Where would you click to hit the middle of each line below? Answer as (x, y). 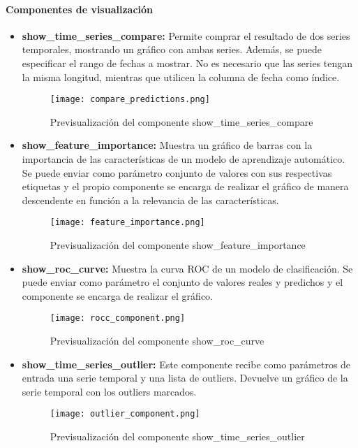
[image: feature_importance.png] (127, 223)
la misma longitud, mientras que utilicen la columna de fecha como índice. (181, 77)
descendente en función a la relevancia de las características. (150, 200)
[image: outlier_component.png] (125, 414)
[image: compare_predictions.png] (130, 100)
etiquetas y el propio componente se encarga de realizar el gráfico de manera (185, 186)
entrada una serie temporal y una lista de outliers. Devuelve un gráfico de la (185, 378)
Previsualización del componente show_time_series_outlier (177, 436)
